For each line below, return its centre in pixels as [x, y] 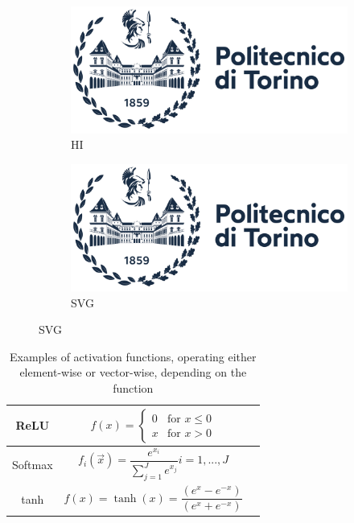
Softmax [33, 464]
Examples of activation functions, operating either [133, 356]
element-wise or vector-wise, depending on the [133, 372]
